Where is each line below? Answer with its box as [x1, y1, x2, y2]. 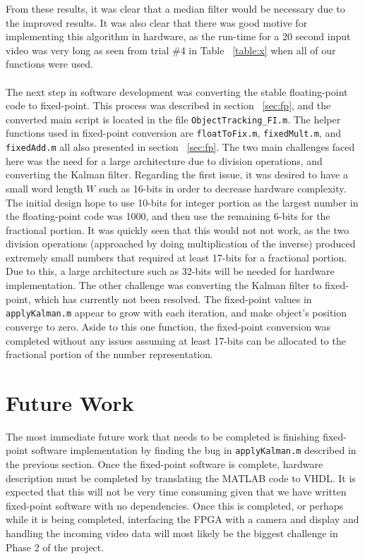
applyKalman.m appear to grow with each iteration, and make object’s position [6, 305, 347, 320]
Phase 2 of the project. [6, 539, 104, 554]
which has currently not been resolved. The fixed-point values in [34, 291, 312, 306]
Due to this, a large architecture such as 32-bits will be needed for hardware [6, 264, 335, 278]
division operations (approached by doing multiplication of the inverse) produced [6, 236, 356, 251]
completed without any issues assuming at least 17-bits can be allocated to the [6, 333, 346, 348]
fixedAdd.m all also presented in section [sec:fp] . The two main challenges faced [6, 140, 355, 154]
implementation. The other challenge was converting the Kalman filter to [6, 278, 322, 293]
